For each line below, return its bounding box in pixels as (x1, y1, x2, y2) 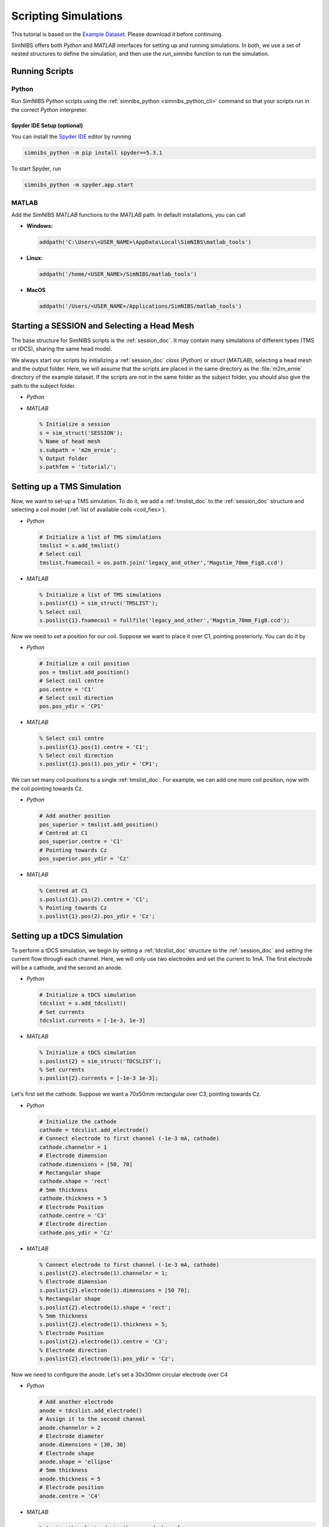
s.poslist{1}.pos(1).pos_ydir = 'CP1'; (39, 760, 158, 768)
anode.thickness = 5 (39, 1475, 101, 1482)
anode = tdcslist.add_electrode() (39, 1407, 143, 1414)
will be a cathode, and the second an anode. (11, 964, 123, 971)
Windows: (26, 222, 53, 230)
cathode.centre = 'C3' (39, 1212, 107, 1219)
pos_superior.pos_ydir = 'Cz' (39, 855, 130, 862)
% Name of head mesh (39, 438, 101, 445)
